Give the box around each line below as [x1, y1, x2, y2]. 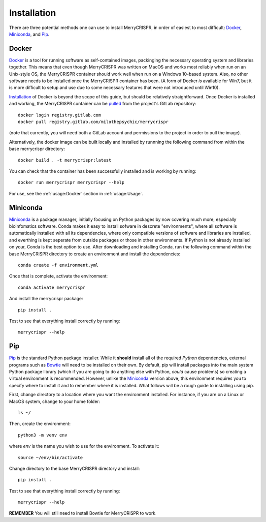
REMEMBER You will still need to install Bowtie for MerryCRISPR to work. [9, 510, 157, 516]
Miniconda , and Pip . [9, 31, 50, 37]
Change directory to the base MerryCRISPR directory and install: [9, 465, 140, 471]
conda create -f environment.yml [18, 262, 99, 268]
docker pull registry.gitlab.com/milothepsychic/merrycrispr [18, 119, 168, 124]
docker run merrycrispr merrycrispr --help [18, 180, 125, 185]
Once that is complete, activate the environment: [9, 273, 108, 279]
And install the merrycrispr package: [9, 296, 83, 302]
